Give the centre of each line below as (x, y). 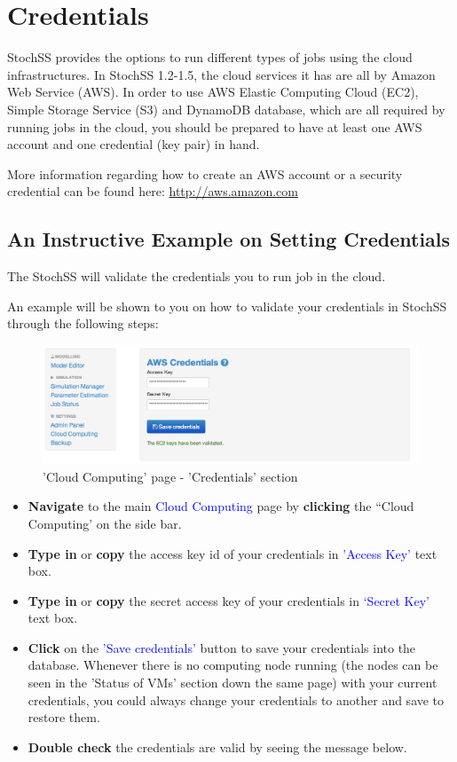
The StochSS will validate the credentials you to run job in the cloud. (197, 276)
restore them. (64, 717)
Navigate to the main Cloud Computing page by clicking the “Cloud (221, 506)
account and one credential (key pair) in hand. (134, 144)
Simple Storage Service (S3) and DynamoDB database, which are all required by (226, 109)
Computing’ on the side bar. (105, 523)
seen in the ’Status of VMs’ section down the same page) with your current (232, 683)
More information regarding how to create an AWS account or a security (205, 173)
